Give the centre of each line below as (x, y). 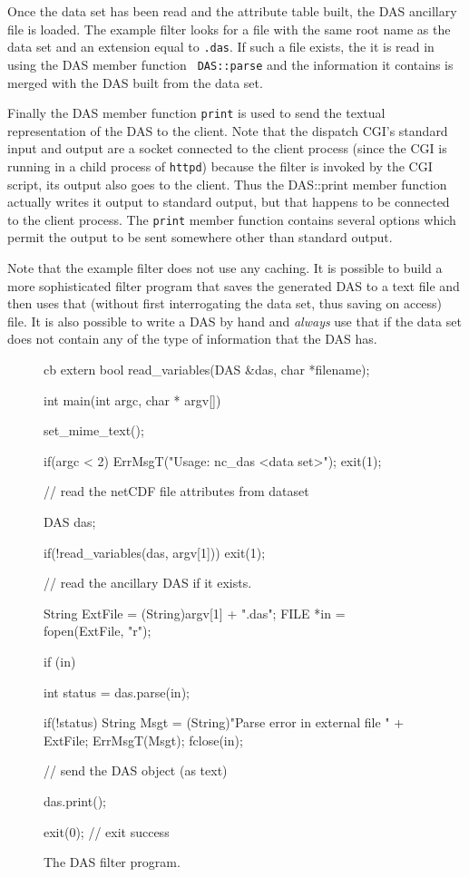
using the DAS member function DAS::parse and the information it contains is (230, 64)
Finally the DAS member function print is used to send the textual (196, 113)
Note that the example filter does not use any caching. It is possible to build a (225, 268)
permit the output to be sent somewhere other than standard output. (200, 237)
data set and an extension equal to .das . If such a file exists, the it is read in (221, 47)
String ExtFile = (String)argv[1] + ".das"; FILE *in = (195, 613)
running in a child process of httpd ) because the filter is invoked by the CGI (220, 166)
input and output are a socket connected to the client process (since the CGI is (227, 148)
